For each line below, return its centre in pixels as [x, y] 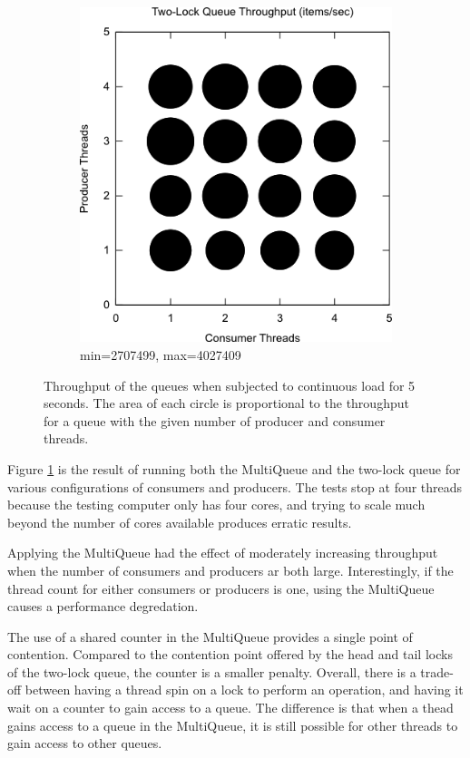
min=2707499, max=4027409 [161, 354]
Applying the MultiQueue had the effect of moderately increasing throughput [223, 553]
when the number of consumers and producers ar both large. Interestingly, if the [230, 570]
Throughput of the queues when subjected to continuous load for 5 [230, 385]
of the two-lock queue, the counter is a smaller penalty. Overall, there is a [212, 671]
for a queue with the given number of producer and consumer [215, 420]
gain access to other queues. [85, 743]
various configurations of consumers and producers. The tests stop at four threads [235, 486]
